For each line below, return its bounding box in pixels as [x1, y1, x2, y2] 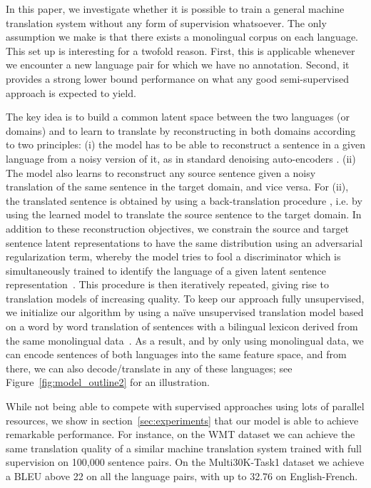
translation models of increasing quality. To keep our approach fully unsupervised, [6, 290, 365, 305]
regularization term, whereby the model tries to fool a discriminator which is [6, 249, 341, 264]
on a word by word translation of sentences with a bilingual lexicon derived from [6, 319, 358, 334]
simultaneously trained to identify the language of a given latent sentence [6, 263, 327, 278]
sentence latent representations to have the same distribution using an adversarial [6, 235, 363, 250]
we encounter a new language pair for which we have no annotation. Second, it [6, 57, 350, 72]
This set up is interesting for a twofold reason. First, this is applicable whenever [6, 43, 355, 58]
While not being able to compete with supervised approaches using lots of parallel [6, 399, 365, 414]
